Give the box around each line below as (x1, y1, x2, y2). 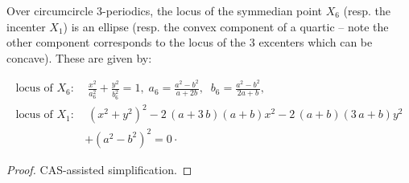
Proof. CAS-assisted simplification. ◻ (6, 161, 192, 177)
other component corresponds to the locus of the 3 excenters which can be (6, 34, 373, 51)
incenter (6, 18, 46, 35)
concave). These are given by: (6, 49, 152, 66)
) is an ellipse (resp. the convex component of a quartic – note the (63, 18, 389, 35)
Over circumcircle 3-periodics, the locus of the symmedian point (6, 2, 322, 18)
